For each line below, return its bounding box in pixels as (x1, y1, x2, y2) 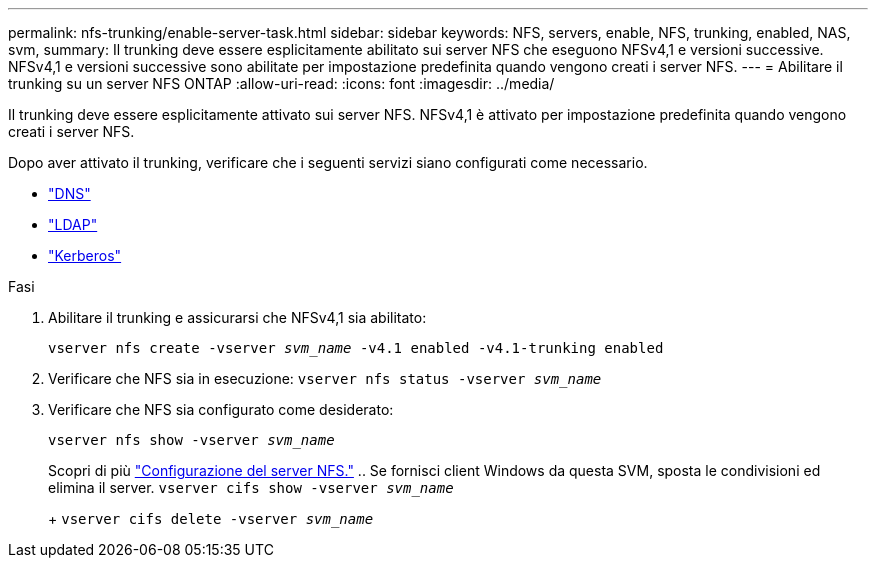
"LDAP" (48, 216, 98, 233)
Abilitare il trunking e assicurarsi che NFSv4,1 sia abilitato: (48, 309, 427, 326)
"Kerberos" (48, 247, 122, 264)
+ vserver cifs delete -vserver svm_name (48, 510, 374, 527)
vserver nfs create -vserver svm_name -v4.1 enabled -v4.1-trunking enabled (48, 340, 664, 356)
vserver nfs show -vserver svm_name (48, 432, 335, 448)
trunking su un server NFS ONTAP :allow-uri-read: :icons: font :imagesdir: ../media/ (8, 75, 555, 92)
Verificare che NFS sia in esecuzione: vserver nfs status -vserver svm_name (48, 370, 602, 387)
